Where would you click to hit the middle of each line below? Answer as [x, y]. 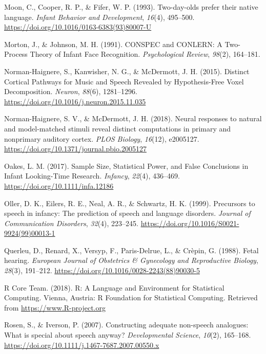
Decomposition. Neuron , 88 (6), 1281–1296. [71, 91]
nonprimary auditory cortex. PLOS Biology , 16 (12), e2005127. [102, 138]
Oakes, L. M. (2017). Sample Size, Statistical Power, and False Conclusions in [126, 165]
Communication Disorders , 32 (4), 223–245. [71, 223]
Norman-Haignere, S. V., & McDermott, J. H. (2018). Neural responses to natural [133, 118]
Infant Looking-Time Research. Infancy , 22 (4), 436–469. [92, 176]
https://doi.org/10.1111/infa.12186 [59, 185]
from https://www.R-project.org [55, 307]
